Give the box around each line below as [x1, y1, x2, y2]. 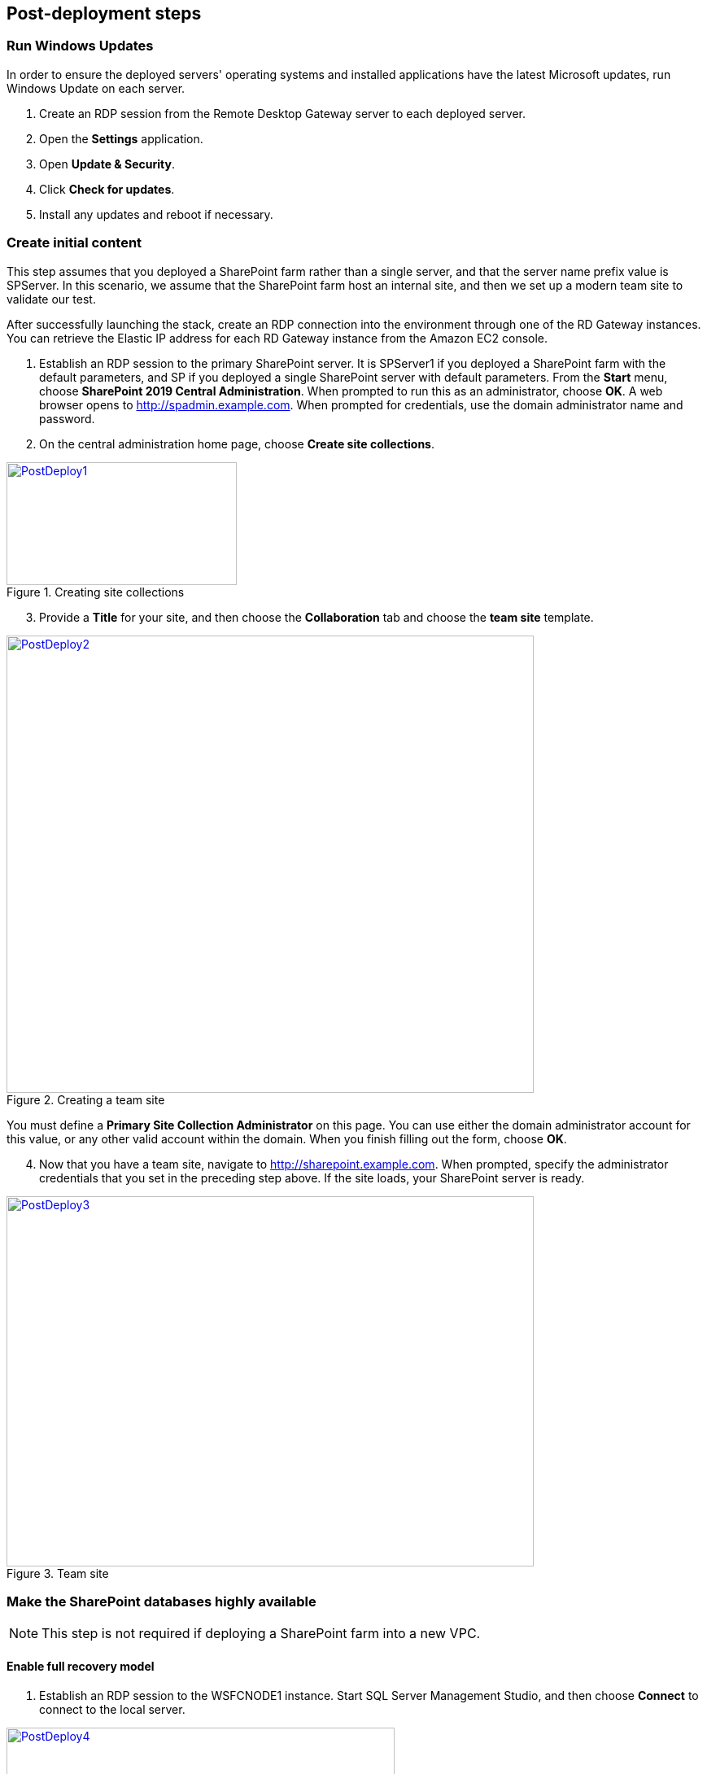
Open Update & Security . [39, 156, 175, 171]
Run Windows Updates [7, 37, 154, 55]
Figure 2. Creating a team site [7, 1092, 165, 1107]
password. [39, 411, 95, 426]
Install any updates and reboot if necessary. [39, 207, 273, 221]
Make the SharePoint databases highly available [7, 1593, 316, 1610]
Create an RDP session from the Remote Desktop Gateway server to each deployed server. [39, 106, 526, 120]
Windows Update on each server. [7, 81, 185, 95]
